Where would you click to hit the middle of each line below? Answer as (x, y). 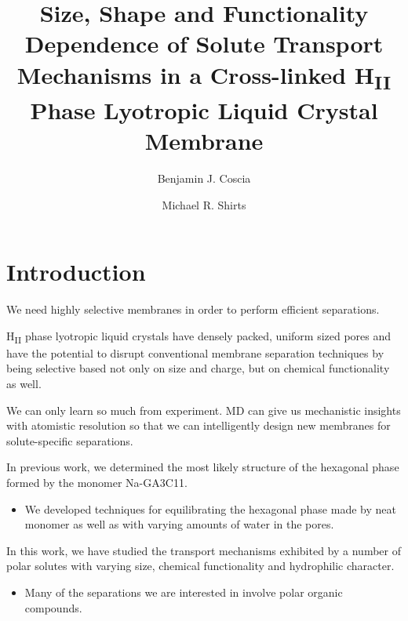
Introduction (76, 272)
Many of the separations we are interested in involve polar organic (184, 592)
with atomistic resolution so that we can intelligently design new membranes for (199, 425)
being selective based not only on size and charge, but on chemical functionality (198, 368)
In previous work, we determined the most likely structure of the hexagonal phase (203, 467)
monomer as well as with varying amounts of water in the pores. (179, 524)
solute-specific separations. (70, 440)
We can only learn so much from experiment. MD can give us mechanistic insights (204, 410)
